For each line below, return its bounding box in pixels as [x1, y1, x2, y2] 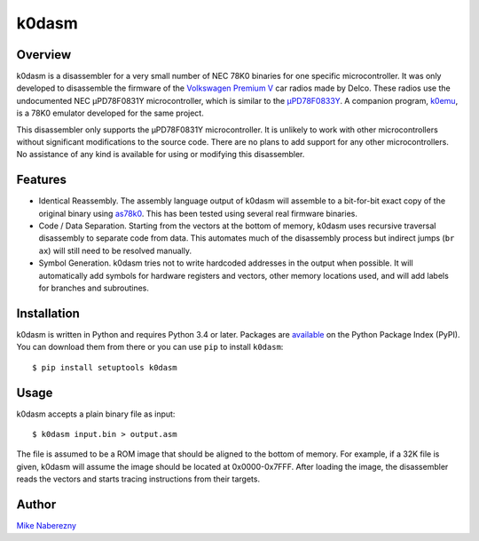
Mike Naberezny [16, 521, 77, 531]
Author [16, 497, 57, 513]
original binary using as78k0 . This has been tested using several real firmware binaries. [38, 208, 358, 219]
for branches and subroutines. [38, 282, 150, 293]
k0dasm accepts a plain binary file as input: [16, 409, 176, 419]
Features [16, 172, 67, 187]
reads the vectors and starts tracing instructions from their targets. [16, 473, 261, 484]
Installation [16, 306, 80, 321]
